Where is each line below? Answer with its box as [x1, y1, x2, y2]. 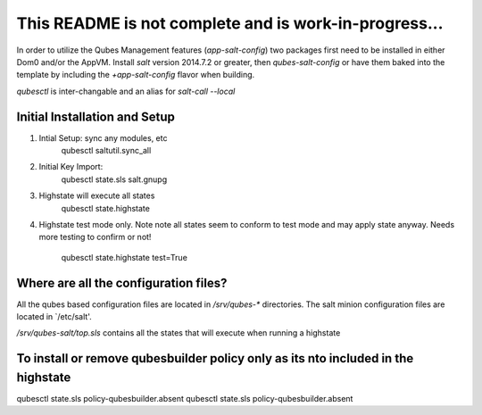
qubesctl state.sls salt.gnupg [61, 174, 168, 185]
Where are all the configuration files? [16, 275, 228, 290]
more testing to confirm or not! [38, 232, 152, 243]
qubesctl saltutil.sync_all [61, 145, 152, 156]
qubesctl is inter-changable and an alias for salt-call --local [16, 86, 236, 96]
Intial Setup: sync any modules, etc [38, 132, 168, 143]
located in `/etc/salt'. [16, 311, 93, 322]
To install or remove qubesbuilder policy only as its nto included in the [16, 351, 414, 366]
